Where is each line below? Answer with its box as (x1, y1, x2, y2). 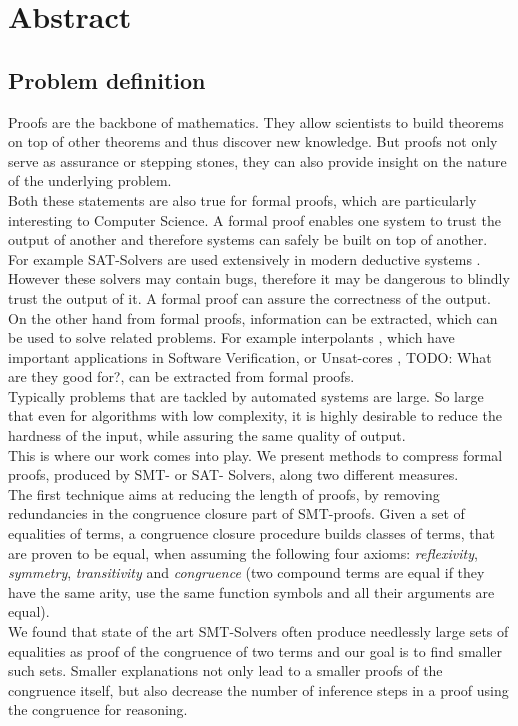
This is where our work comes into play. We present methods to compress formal (8, 444, 503, 465)
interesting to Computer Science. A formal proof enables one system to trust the (8, 209, 501, 230)
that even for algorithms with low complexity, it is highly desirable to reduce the (8, 405, 502, 426)
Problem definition (8, 64, 206, 95)
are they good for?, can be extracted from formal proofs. (8, 366, 355, 387)
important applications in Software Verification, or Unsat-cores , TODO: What (8, 346, 492, 367)
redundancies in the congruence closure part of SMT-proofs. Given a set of (8, 503, 465, 524)
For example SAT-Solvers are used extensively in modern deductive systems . (8, 248, 481, 269)
